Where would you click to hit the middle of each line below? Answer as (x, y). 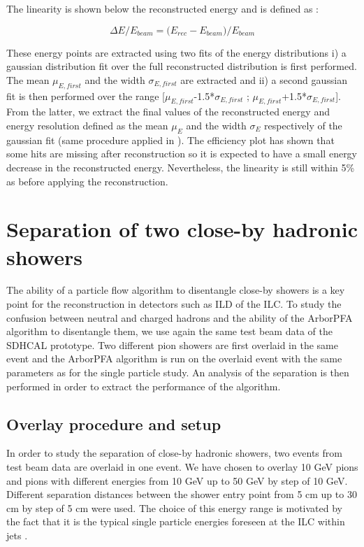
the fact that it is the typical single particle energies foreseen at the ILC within (176, 521)
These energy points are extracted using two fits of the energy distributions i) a (176, 52)
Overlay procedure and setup (114, 424)
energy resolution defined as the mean (87, 125)
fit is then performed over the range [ (86, 95)
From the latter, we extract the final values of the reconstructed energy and (168, 112)
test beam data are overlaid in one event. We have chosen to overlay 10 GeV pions (182, 467)
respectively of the (303, 125)
